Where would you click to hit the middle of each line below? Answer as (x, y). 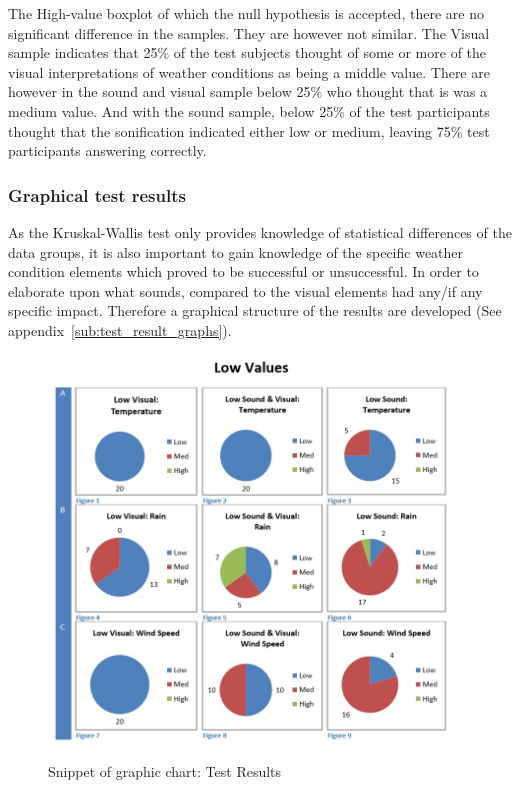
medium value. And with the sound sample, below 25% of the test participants (249, 110)
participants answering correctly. (107, 150)
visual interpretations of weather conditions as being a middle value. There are (249, 71)
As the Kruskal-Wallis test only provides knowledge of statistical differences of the (260, 231)
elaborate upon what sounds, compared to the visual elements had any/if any (245, 290)
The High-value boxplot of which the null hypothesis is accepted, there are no (246, 13)
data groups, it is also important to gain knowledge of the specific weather (236, 251)
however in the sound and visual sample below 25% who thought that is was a (248, 91)
